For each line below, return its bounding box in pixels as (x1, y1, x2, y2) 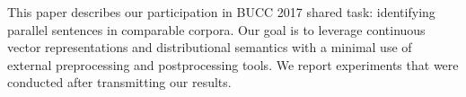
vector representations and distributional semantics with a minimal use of (7, 38, 412, 57)
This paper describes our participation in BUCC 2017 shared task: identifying (7, 3, 435, 21)
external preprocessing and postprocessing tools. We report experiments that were (7, 55, 459, 74)
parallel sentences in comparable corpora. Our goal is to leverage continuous (7, 20, 426, 39)
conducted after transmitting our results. (7, 73, 232, 92)
